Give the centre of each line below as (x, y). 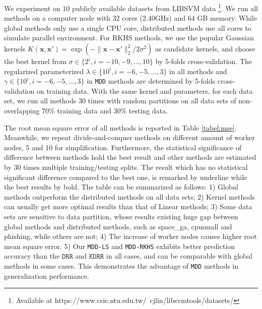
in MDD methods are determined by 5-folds (151, 81)
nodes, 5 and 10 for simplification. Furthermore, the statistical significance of (123, 147)
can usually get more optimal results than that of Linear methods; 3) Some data (128, 206)
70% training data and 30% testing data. (105, 111)
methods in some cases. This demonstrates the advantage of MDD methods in (121, 266)
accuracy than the (32, 256)
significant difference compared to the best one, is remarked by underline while (126, 177)
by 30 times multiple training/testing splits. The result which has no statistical (126, 167)
